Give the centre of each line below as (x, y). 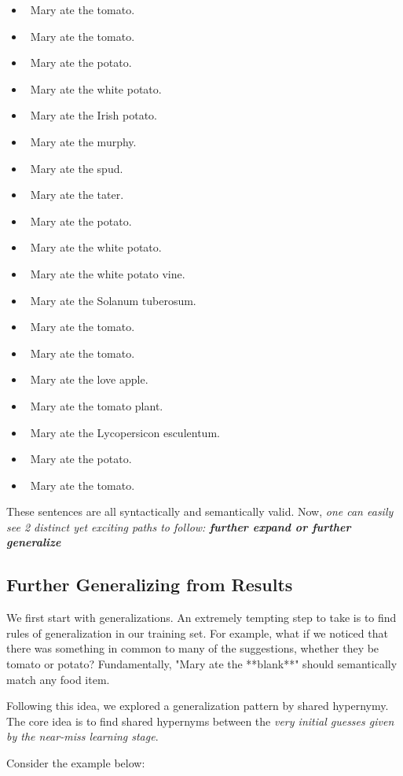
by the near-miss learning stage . (82, 736)
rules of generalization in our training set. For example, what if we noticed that (197, 633)
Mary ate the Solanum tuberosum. (113, 300)
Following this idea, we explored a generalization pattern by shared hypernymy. (198, 706)
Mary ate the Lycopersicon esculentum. (125, 432)
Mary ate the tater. (77, 195)
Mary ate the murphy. (83, 141)
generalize (34, 542)
